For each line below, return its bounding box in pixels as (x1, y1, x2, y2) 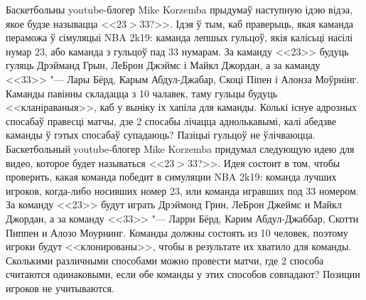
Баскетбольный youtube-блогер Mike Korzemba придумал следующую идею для (6, 141, 355, 156)
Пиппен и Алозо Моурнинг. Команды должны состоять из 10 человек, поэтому (6, 225, 348, 240)
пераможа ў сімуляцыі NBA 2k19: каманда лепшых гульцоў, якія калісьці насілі (6, 30, 353, 45)
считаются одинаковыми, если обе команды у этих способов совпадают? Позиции (6, 267, 360, 282)
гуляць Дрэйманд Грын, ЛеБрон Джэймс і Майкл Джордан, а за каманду (6, 58, 321, 73)
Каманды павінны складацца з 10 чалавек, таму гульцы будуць (6, 85, 278, 100)
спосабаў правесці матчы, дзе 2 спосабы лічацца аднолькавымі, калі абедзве (6, 113, 336, 128)
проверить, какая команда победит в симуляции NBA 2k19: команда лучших (6, 169, 337, 184)
